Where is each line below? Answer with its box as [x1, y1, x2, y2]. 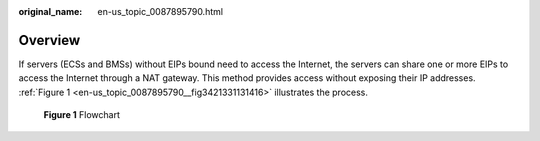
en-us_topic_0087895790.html [97, 6, 224, 17]
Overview [18, 31, 81, 49]
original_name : [18, 6, 83, 17]
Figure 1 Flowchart [43, 109, 120, 121]
